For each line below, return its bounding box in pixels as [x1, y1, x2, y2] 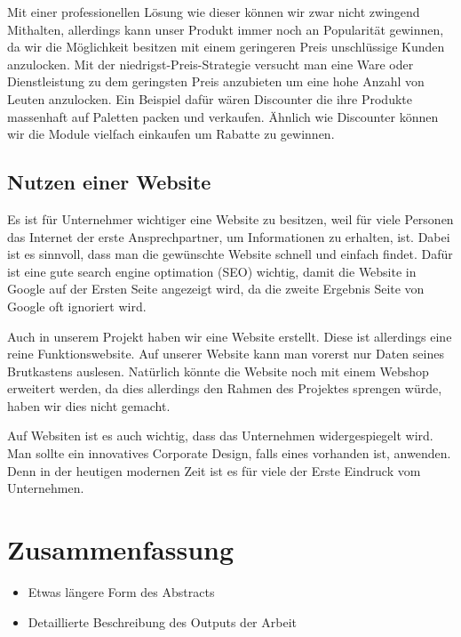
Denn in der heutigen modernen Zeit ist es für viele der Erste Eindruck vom [7, 461, 421, 480]
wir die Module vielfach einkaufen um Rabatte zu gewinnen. [7, 125, 335, 143]
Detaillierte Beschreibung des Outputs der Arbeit [28, 612, 297, 631]
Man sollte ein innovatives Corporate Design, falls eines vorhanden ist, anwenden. [7, 444, 451, 463]
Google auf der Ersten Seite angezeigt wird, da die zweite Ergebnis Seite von [7, 279, 425, 298]
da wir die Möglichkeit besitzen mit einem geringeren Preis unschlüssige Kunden [7, 37, 445, 56]
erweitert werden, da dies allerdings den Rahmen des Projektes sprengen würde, [7, 379, 442, 398]
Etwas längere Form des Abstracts [28, 582, 215, 601]
